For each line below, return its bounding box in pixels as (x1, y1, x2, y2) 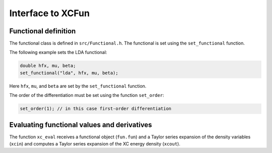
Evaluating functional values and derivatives (9, 120, 152, 129)
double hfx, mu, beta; (20, 63, 76, 69)
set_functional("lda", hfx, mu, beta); (20, 70, 118, 76)
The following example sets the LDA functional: (9, 49, 107, 56)
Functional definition (9, 27, 76, 35)
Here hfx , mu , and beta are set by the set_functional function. (9, 83, 147, 89)
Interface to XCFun (9, 8, 90, 19)
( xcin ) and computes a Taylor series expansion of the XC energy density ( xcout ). (9, 141, 181, 147)
